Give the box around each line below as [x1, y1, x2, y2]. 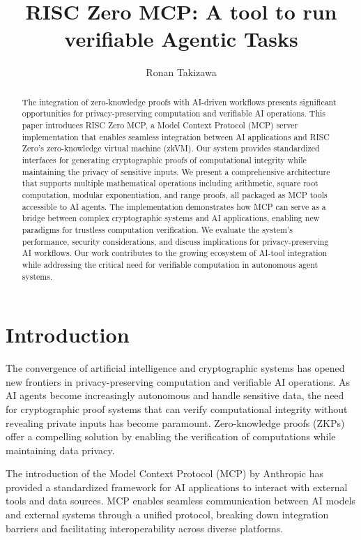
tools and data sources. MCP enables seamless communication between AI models [6, 493, 356, 508]
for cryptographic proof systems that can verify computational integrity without [6, 401, 348, 416]
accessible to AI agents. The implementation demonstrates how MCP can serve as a [22, 200, 326, 212]
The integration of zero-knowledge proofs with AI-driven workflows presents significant [22, 96, 337, 107]
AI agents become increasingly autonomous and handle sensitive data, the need [6, 388, 344, 403]
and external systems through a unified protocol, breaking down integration [6, 507, 329, 522]
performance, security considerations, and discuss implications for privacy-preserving [22, 235, 329, 247]
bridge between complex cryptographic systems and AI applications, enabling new [22, 212, 320, 224]
